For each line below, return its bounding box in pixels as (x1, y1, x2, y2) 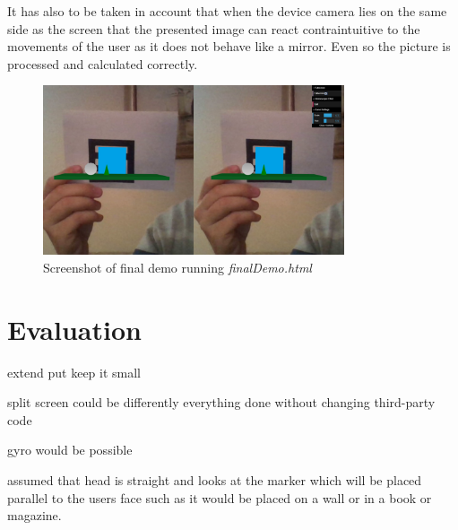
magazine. (7, 506, 62, 525)
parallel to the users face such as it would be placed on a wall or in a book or (7, 488, 432, 507)
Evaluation (7, 310, 142, 347)
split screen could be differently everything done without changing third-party (7, 393, 436, 412)
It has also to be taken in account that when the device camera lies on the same (7, 2, 447, 20)
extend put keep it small (7, 362, 142, 381)
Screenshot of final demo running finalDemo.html (43, 257, 312, 276)
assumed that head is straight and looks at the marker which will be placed (7, 471, 422, 490)
